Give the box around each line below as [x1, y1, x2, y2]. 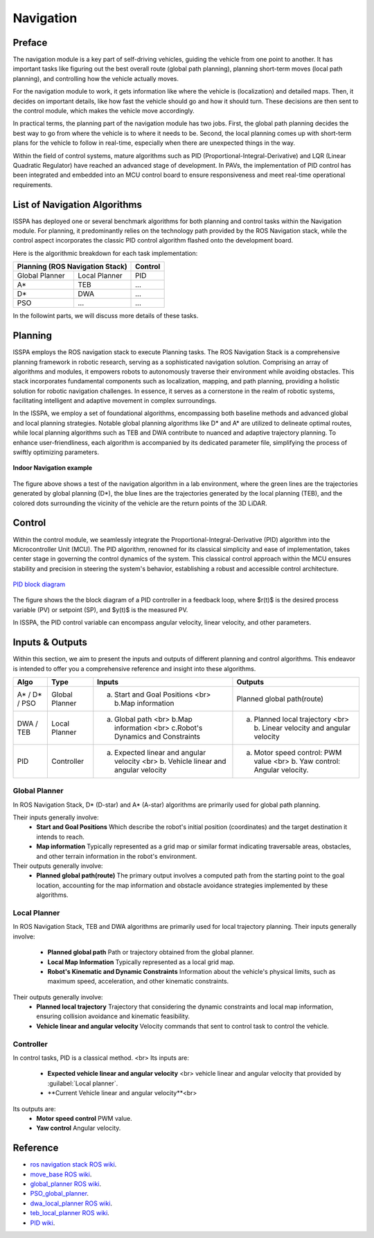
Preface [12, 37, 48, 49]
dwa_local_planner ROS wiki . [30, 1199, 113, 1208]
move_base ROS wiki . [30, 1170, 92, 1178]
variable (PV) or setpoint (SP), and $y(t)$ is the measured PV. [12, 605, 188, 613]
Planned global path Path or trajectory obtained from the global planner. [47, 948, 254, 957]
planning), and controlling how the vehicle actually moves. [12, 74, 179, 82]
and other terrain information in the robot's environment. [36, 852, 197, 860]
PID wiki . [30, 1219, 55, 1227]
